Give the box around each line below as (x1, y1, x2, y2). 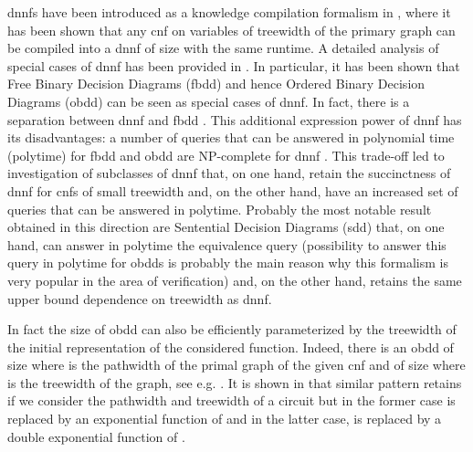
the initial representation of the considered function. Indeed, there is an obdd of (7, 337, 454, 356)
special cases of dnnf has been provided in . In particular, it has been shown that (7, 56, 460, 75)
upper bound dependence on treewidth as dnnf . (7, 289, 272, 308)
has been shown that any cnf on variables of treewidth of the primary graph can (7, 20, 456, 39)
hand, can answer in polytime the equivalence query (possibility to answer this (7, 235, 447, 254)
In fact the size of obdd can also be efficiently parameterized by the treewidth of (7, 320, 457, 339)
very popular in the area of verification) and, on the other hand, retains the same (7, 270, 462, 289)
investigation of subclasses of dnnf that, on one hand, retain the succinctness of (7, 163, 451, 183)
